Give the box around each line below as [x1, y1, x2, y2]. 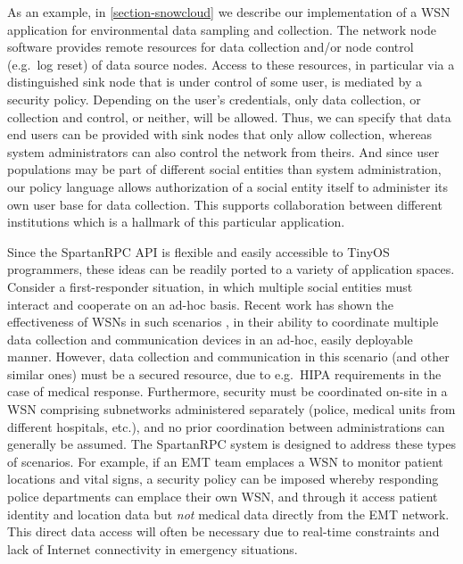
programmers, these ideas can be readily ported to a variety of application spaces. [7, 260, 455, 278]
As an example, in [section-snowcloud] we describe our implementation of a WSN [7, 3, 451, 21]
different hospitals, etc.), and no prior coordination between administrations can [7, 417, 445, 435]
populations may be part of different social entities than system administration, [7, 160, 442, 178]
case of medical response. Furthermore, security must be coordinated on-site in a [7, 382, 448, 401]
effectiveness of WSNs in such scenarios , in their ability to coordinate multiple [7, 312, 439, 331]
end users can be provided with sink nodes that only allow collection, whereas [7, 125, 433, 144]
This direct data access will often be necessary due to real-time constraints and [7, 522, 440, 541]
